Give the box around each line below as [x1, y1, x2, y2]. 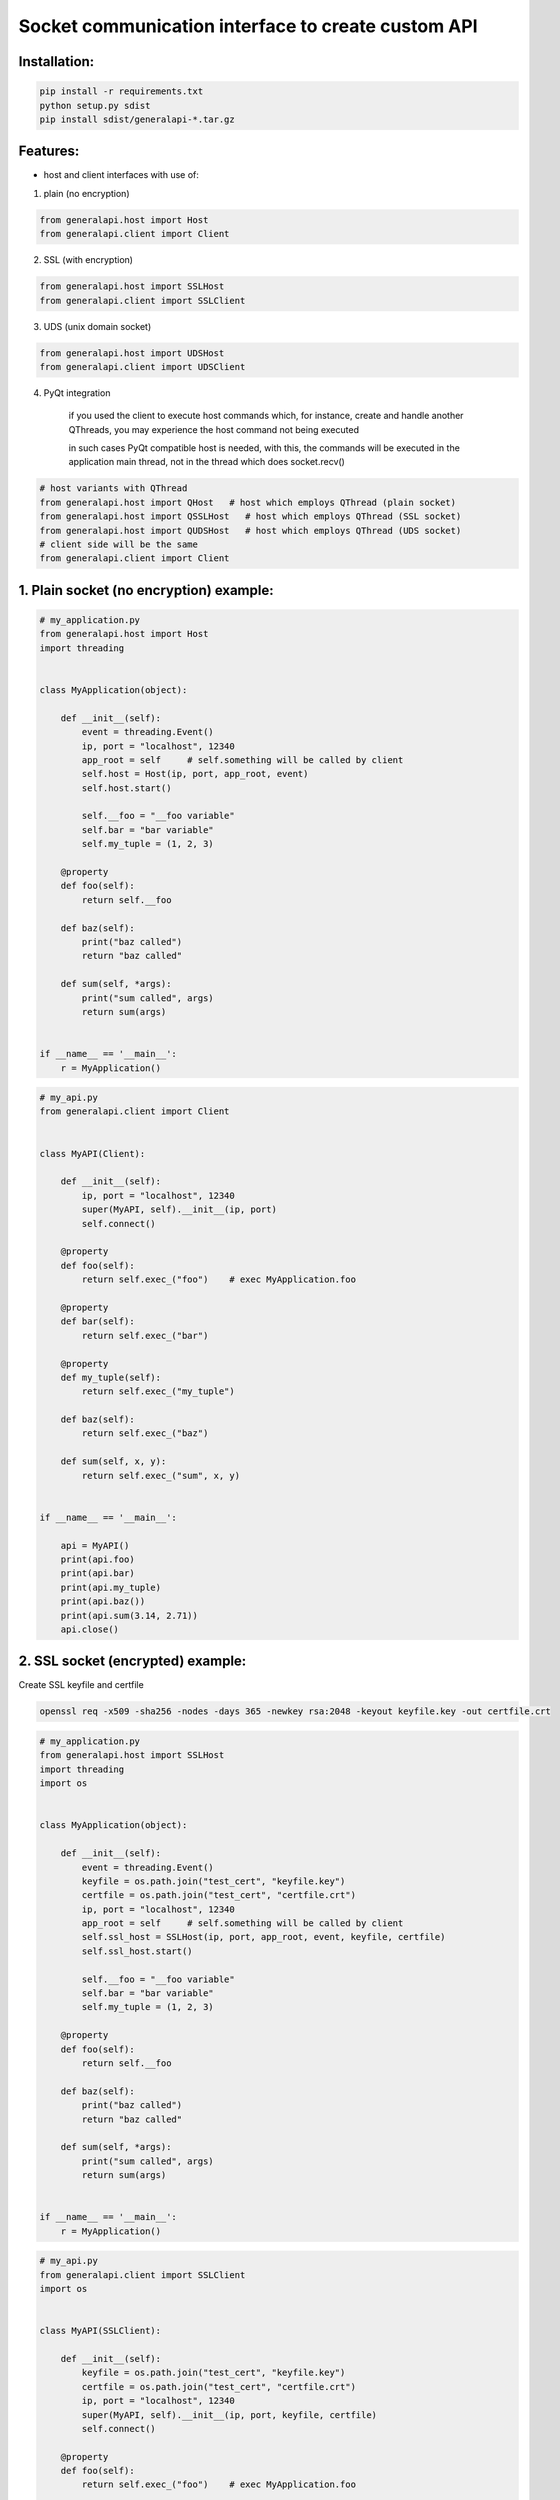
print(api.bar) [60, 1568, 135, 1579]
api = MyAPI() [60, 1540, 130, 1551]
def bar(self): [60, 1316, 135, 1327]
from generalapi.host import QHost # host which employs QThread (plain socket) [39, 496, 457, 508]
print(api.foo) [60, 1553, 135, 1565]
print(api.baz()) [60, 1596, 146, 1607]
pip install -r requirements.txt [39, 86, 204, 97]
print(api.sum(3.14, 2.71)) [60, 1610, 199, 1621]
